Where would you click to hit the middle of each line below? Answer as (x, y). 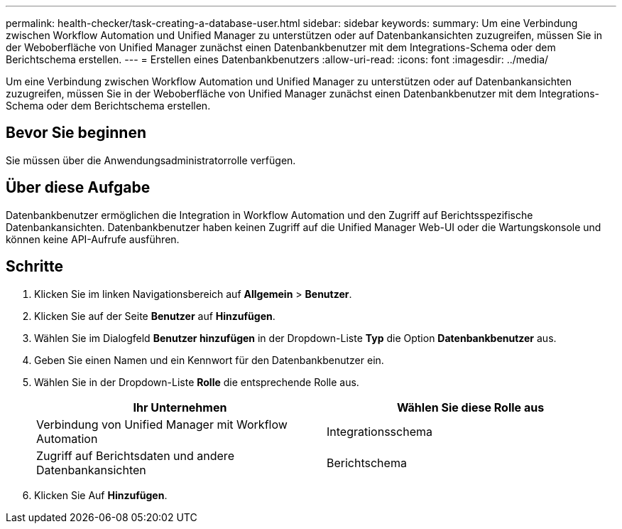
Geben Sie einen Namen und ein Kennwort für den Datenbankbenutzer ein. (209, 360)
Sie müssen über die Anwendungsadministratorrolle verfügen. (151, 160)
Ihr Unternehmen (180, 407)
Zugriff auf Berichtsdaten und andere (135, 455)
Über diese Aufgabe (78, 188)
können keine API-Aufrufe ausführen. (93, 239)
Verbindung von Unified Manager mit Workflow (162, 424)
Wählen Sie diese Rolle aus (470, 407)
